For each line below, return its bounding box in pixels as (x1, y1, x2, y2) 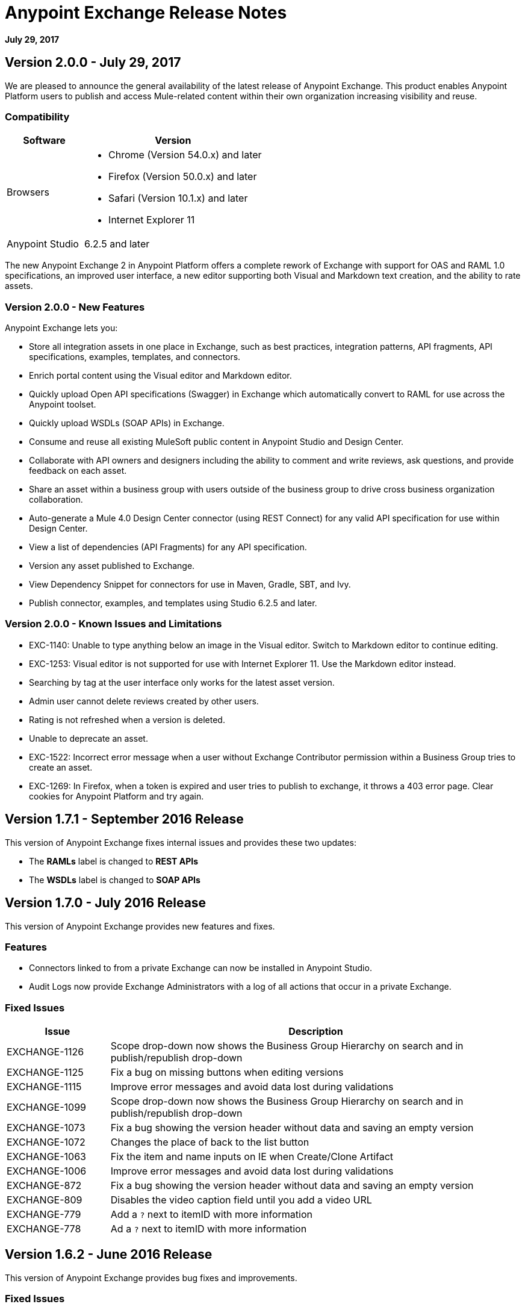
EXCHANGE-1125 (7, 1066, 84, 1079)
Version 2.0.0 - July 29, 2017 (5, 55, 181, 70)
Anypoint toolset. (29, 399, 96, 410)
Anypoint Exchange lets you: (5, 323, 118, 334)
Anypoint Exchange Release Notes (5, 2, 287, 23)
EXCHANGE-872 (7, 1179, 82, 1192)
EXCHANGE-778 (7, 1223, 81, 1235)
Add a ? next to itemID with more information (110, 1208, 312, 1221)
